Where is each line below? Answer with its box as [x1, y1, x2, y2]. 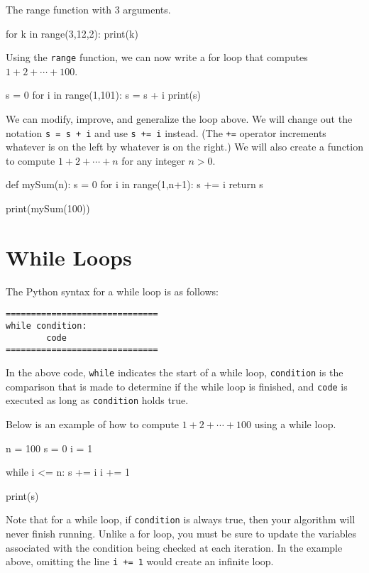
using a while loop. [254, 416, 336, 431]
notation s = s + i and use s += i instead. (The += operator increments [6, 125, 326, 140]
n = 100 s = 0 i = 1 [6, 440, 93, 455]
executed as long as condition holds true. [6, 393, 189, 408]
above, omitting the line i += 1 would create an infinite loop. [6, 554, 274, 569]
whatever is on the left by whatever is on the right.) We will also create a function [6, 139, 363, 154]
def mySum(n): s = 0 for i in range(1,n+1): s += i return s [6, 177, 263, 192]
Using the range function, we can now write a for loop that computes [6, 50, 308, 65]
